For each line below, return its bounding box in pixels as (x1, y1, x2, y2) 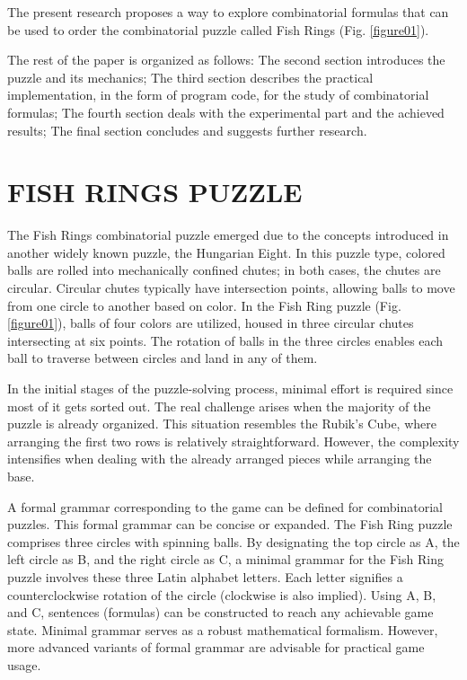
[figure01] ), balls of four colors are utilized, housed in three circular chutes (7, 314, 414, 332)
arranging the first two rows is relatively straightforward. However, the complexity (7, 431, 460, 450)
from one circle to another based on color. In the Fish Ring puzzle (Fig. (7, 296, 401, 314)
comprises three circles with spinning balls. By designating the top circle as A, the (7, 532, 460, 551)
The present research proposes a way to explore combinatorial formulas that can (7, 3, 449, 21)
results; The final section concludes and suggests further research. (7, 120, 367, 139)
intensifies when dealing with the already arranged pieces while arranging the (7, 449, 432, 468)
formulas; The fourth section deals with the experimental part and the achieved (7, 102, 445, 121)
